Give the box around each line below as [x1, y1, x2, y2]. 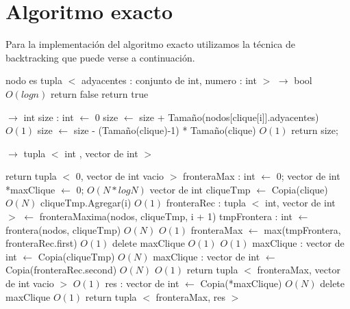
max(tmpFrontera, [264, 222, 341, 237]
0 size [95, 109, 118, 124]
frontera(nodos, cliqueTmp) [5, 222, 121, 237]
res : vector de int [105, 276, 179, 291]
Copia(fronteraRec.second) [5, 263, 117, 277]
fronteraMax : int [183, 169, 255, 183]
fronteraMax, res [155, 289, 225, 304]
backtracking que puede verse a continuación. [5, 50, 195, 64]
